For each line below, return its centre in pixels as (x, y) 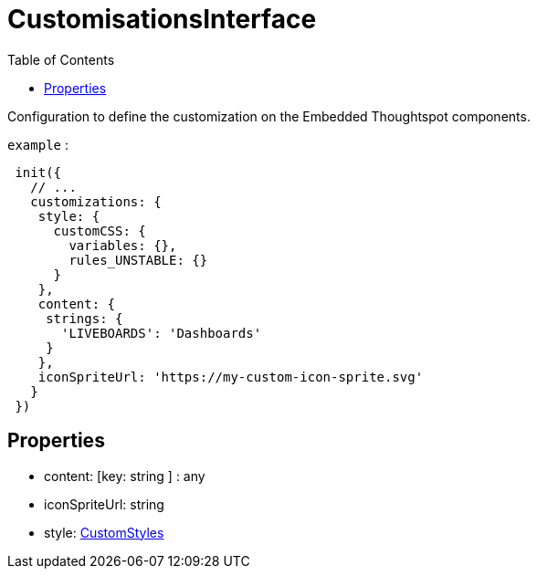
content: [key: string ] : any (125, 476)
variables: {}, (123, 245)
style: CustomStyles (104, 532)
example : (38, 144)
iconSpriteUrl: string (104, 504)
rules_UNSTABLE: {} (138, 260)
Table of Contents (61, 59)
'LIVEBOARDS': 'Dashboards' (162, 333)
